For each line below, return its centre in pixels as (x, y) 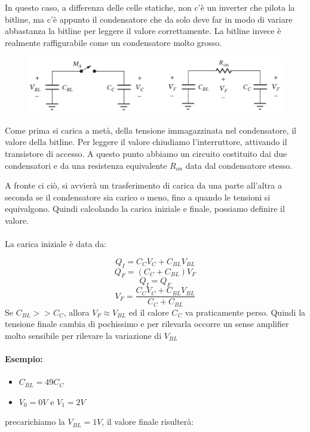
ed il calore (149, 312)
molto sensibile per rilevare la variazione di (83, 335)
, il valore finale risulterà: (148, 422)
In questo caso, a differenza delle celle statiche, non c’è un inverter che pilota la (150, 7)
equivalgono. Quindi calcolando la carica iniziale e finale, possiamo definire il (145, 209)
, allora (76, 312)
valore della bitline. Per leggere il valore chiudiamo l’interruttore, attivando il (146, 142)
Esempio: (24, 359)
